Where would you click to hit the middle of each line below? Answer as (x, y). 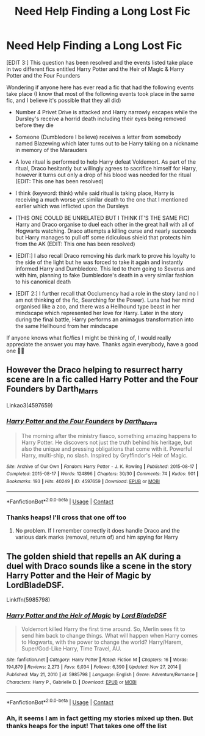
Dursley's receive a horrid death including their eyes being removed (100, 118)
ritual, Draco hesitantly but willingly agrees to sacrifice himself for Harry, (106, 168)
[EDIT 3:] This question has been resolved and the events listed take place (100, 62)
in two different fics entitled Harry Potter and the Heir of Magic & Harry (95, 69)
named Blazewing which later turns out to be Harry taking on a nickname (107, 143)
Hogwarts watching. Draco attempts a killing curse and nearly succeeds (106, 231)
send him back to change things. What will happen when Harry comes (110, 635)
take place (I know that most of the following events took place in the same (100, 93)
